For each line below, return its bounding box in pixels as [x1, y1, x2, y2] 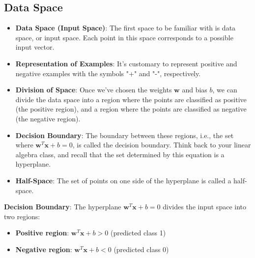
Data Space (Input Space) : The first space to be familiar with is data [15, 23, 236, 33]
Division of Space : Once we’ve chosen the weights [15, 85, 172, 95]
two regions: [4, 211, 40, 221]
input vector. [15, 42, 55, 52]
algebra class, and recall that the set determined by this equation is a [15, 149, 225, 159]
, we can [212, 85, 237, 95]
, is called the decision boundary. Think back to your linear [72, 140, 251, 150]
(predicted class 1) [110, 228, 166, 238]
